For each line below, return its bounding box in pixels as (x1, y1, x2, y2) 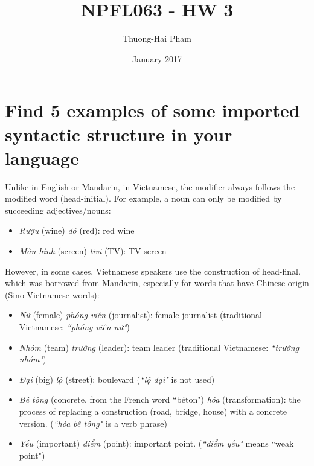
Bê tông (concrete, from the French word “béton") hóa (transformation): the (19, 393, 301, 406)
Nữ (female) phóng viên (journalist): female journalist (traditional (19, 308, 262, 321)
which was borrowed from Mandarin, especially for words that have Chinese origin (5, 276, 309, 289)
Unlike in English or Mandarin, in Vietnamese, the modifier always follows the (5, 180, 295, 193)
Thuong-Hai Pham (123, 32, 191, 45)
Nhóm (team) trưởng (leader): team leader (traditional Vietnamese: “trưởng (19, 340, 300, 353)
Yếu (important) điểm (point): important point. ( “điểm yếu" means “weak (19, 437, 294, 450)
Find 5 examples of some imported (5, 98, 300, 123)
